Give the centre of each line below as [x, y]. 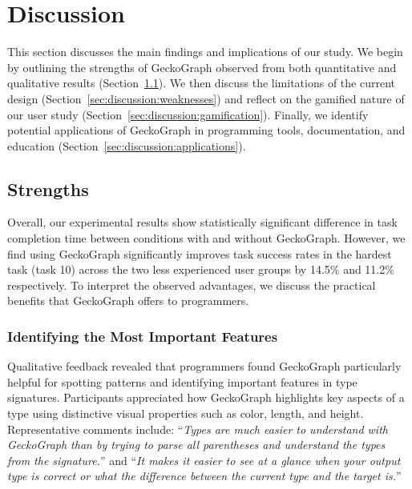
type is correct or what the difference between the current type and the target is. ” [204, 476]
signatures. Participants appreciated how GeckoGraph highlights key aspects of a [206, 397]
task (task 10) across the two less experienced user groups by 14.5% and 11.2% [201, 269]
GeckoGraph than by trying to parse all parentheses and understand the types [196, 445]
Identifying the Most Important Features [143, 336]
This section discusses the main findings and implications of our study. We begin [205, 52]
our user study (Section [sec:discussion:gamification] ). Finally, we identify [188, 114]
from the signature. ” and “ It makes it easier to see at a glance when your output [204, 460]
